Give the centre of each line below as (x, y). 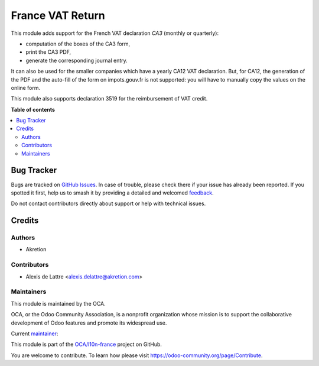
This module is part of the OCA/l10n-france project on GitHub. (87, 344)
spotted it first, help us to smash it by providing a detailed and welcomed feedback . (112, 193)
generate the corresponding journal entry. (77, 60)
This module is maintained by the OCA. (58, 303)
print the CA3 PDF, (48, 52)
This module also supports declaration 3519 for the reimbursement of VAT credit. (109, 99)
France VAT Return (58, 15)
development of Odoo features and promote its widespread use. (89, 323)
